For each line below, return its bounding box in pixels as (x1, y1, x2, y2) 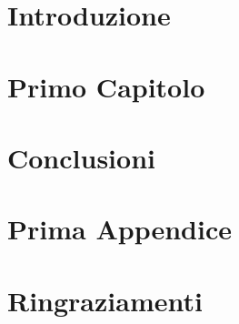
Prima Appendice (7, 210, 232, 248)
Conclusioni (7, 138, 155, 176)
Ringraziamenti (7, 281, 203, 319)
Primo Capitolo (7, 67, 205, 105)
